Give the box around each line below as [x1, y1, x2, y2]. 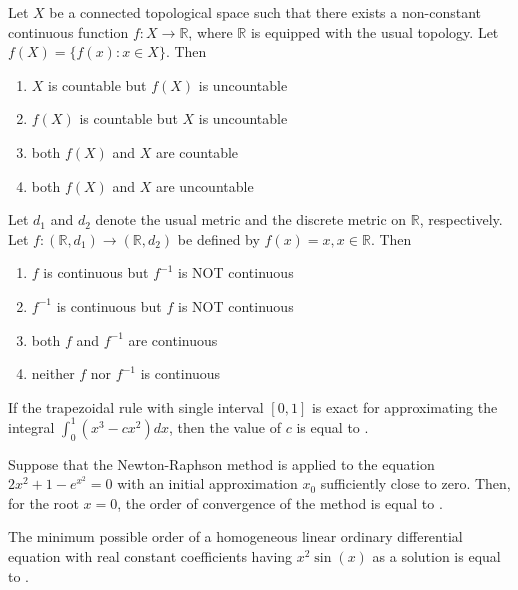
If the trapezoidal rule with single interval [8, 396, 264, 417]
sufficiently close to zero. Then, [320, 473, 511, 494]
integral [8, 416, 55, 437]
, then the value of [169, 416, 282, 437]
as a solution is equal [372, 545, 501, 566]
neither [31, 363, 75, 384]
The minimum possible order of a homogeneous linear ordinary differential [8, 526, 463, 547]
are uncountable [155, 175, 254, 196]
